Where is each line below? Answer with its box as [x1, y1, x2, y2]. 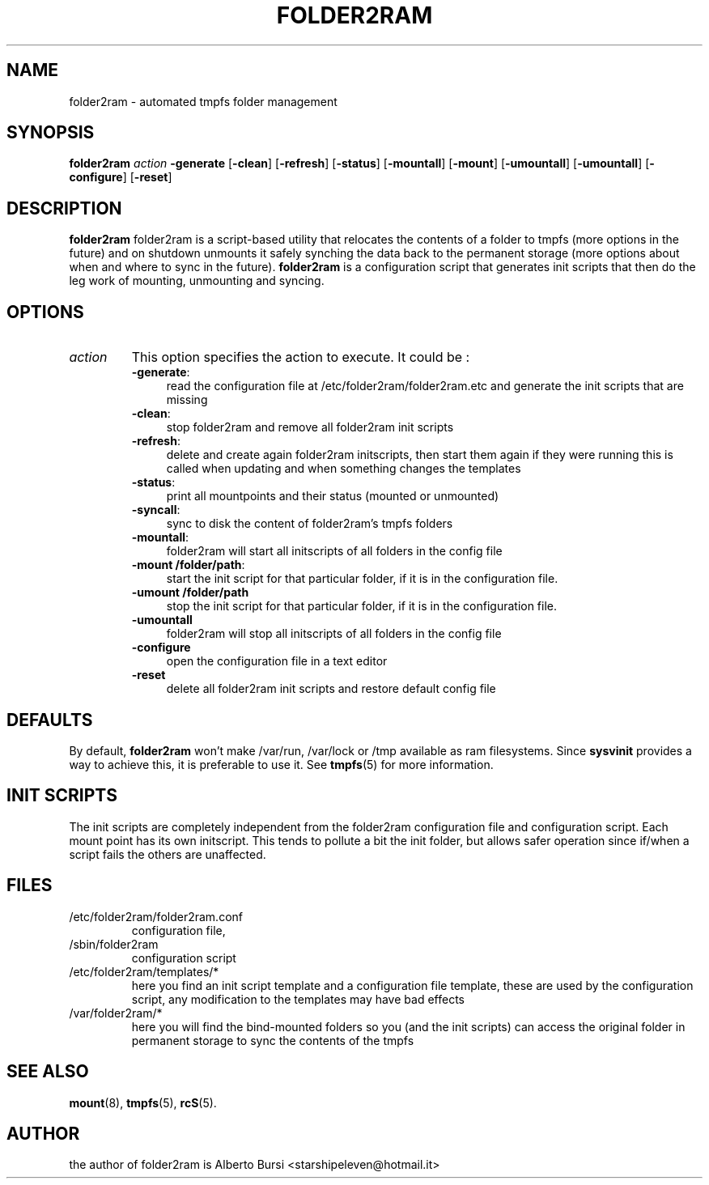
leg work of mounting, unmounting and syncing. [69, 274, 325, 288]
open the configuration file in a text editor [166, 654, 388, 669]
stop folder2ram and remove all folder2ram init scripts [166, 420, 454, 435]
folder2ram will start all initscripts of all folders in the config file [166, 544, 503, 559]
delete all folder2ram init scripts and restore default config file [166, 682, 496, 696]
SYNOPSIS [6, 122, 95, 143]
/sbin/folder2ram [69, 937, 159, 951]
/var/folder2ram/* [69, 1005, 163, 1020]
